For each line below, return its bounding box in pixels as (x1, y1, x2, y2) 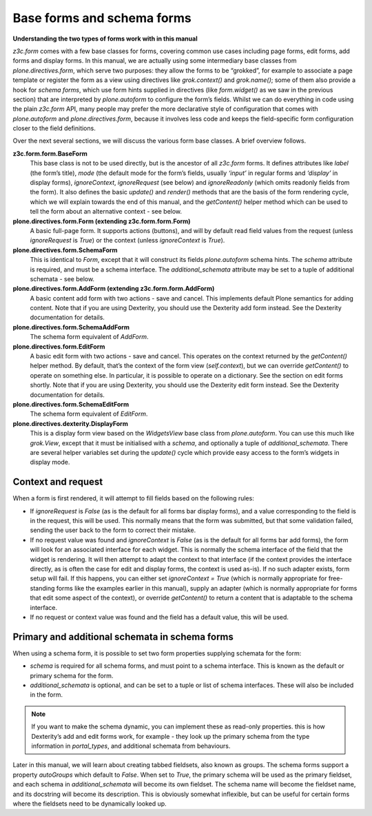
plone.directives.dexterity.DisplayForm (12, 419, 129, 427)
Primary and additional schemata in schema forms (12, 631, 234, 642)
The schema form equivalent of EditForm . (30, 410, 148, 418)
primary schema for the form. (30, 671, 114, 680)
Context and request (12, 476, 103, 488)
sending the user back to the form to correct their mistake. (30, 526, 196, 534)
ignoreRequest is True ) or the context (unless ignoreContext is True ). (30, 236, 225, 245)
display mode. (30, 458, 70, 467)
